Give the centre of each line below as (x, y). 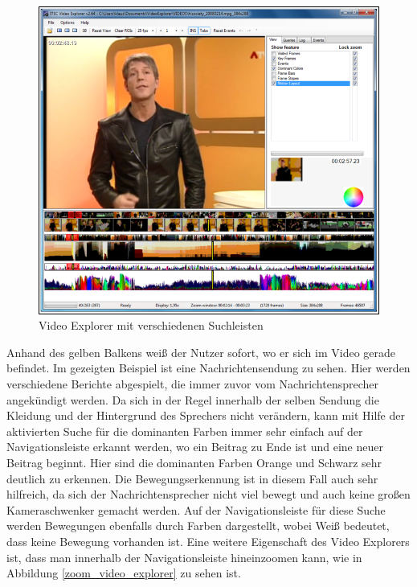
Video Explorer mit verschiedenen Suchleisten (151, 325)
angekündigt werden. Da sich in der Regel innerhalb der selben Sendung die (193, 399)
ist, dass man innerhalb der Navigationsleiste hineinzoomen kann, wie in (184, 557)
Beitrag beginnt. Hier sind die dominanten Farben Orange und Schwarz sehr (194, 462)
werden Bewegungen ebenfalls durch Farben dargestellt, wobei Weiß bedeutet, (198, 525)
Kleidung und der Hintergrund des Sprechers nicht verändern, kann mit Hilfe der (206, 415)
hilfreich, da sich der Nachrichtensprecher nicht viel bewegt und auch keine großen (208, 494)
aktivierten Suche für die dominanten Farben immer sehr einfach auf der (185, 431)
